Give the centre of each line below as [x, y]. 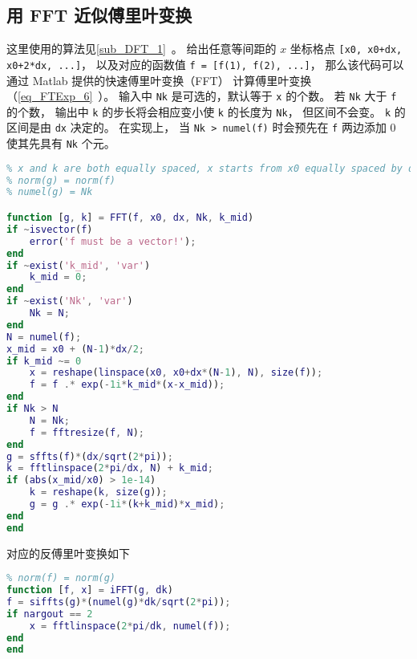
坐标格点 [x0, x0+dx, [346, 49]
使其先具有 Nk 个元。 [61, 143]
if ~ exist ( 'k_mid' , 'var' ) [79, 265]
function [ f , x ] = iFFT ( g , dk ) [90, 590]
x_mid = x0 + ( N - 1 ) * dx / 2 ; [76, 349]
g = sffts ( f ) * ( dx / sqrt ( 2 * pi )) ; [90, 456]
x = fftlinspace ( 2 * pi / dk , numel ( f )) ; [130, 626]
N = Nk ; [49, 420]
